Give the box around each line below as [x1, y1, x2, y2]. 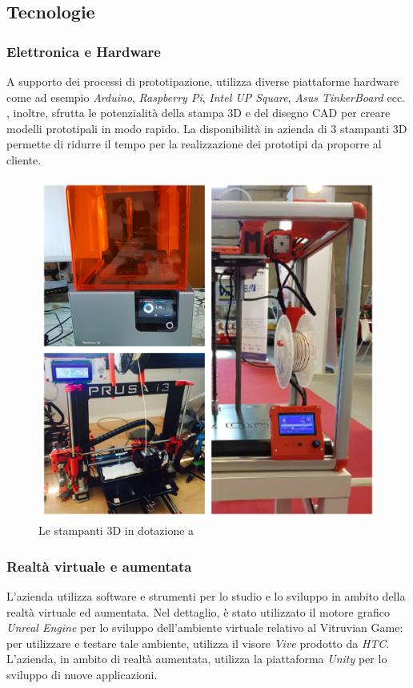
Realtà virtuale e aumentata [6, 556, 192, 576]
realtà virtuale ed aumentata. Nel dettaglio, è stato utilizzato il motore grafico [6, 603, 390, 620]
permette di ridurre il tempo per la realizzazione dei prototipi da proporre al [6, 136, 382, 152]
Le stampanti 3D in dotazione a [38, 522, 194, 539]
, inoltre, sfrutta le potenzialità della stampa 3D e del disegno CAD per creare [6, 104, 391, 121]
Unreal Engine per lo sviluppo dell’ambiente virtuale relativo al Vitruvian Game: [6, 619, 403, 636]
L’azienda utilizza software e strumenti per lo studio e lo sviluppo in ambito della [6, 587, 406, 604]
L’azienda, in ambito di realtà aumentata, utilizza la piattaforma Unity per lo [6, 650, 387, 667]
